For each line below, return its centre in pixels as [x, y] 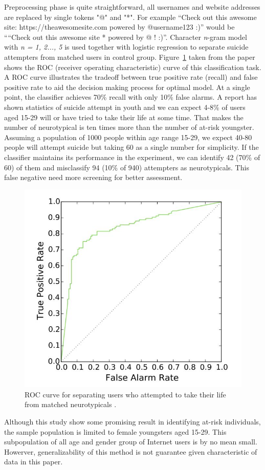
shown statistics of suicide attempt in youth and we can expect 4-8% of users [125, 107]
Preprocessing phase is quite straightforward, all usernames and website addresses [132, 7]
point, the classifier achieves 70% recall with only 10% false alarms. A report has [131, 97]
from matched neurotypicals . [71, 404]
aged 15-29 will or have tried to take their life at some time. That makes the [124, 117]
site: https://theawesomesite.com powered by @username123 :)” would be [119, 27]
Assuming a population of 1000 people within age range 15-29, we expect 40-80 [128, 137]
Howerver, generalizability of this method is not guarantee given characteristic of [131, 451]
